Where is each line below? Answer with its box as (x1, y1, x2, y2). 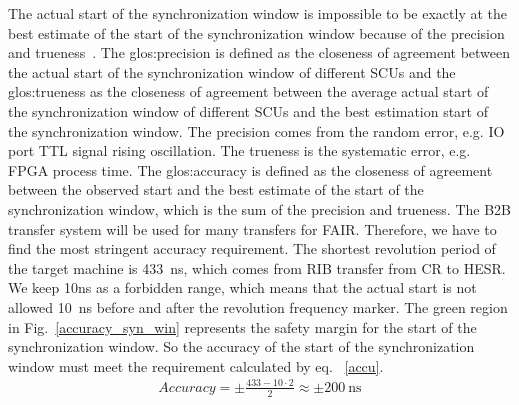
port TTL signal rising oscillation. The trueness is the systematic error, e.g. (8, 140, 471, 161)
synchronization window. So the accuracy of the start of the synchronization (8, 336, 475, 357)
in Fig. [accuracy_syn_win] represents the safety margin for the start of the (8, 316, 477, 337)
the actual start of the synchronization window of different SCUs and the (8, 61, 456, 82)
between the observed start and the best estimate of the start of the (8, 179, 424, 200)
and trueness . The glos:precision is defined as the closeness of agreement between (8, 42, 511, 63)
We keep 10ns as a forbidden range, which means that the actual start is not (8, 277, 477, 298)
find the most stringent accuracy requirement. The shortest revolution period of (8, 238, 496, 259)
